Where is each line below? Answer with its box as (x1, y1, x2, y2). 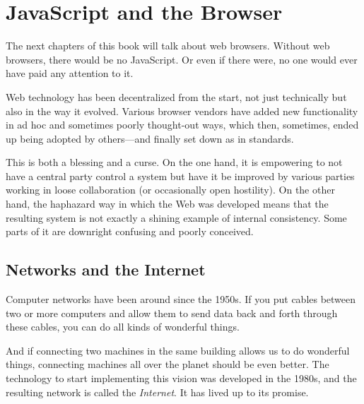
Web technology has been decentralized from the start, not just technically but (6, 89, 347, 104)
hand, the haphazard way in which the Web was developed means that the (6, 196, 329, 211)
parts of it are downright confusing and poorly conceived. (6, 224, 254, 239)
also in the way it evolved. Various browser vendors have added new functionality (6, 103, 358, 118)
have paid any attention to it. (6, 66, 134, 81)
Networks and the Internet (6, 259, 206, 280)
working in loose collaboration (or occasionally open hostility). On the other (6, 182, 335, 197)
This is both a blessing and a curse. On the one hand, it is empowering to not (6, 155, 343, 170)
